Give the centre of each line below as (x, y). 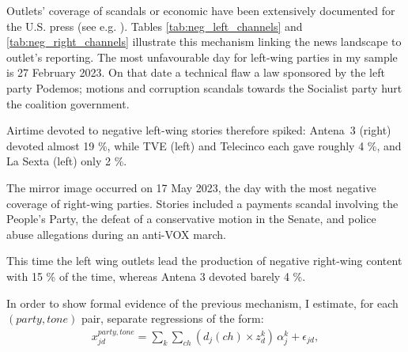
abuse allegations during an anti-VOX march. (116, 234)
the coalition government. (68, 103)
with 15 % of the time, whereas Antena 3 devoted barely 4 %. (156, 276)
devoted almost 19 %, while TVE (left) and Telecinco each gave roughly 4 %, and (204, 145)
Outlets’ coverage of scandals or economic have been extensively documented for (201, 10)
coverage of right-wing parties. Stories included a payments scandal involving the (202, 203)
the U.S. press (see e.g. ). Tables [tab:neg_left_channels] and (155, 26)
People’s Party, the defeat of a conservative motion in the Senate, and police (191, 219)
